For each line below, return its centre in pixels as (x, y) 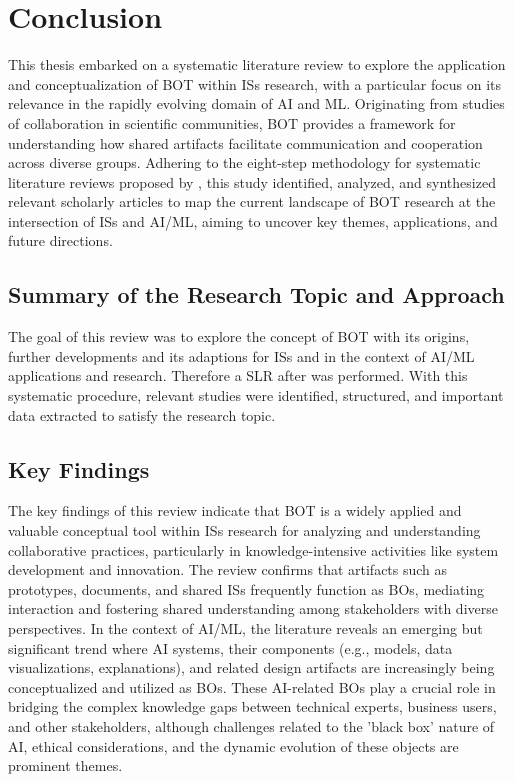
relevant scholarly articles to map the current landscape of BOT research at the (252, 201)
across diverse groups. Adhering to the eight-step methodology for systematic (244, 162)
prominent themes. (65, 765)
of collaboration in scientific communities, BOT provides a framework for (232, 122)
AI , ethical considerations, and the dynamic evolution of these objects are (233, 745)
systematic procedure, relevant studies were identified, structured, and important (256, 395)
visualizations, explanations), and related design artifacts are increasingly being (251, 667)
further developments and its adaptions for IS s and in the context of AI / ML (241, 355)
